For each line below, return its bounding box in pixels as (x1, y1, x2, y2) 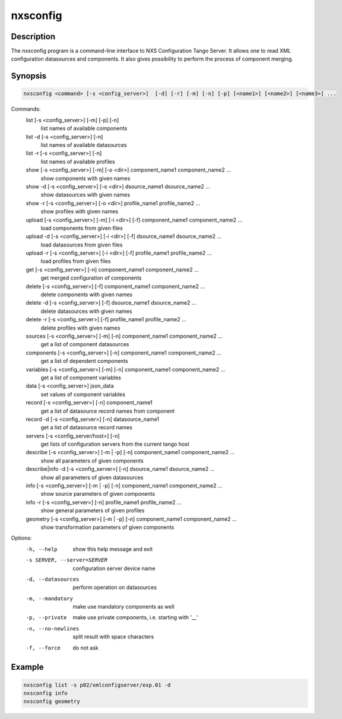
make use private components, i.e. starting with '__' (72, 614, 198, 621)
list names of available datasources (40, 141, 127, 148)
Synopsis (11, 71, 47, 81)
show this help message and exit (72, 545, 153, 552)
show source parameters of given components (40, 490, 156, 498)
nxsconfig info (23, 690, 68, 697)
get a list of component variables (40, 374, 121, 381)
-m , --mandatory (26, 595, 74, 602)
